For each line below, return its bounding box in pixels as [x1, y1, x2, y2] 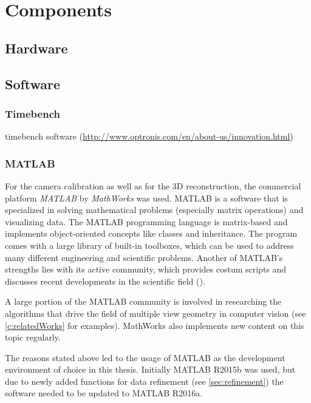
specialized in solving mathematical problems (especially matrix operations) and [5, 203, 304, 216]
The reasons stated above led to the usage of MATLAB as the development [5, 351, 285, 364]
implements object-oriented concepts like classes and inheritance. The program [5, 227, 298, 240]
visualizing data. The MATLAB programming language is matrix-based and [5, 215, 288, 228]
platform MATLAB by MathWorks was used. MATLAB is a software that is [5, 191, 288, 204]
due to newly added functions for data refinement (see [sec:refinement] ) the [5, 374, 284, 387]
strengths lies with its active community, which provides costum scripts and [5, 263, 287, 276]
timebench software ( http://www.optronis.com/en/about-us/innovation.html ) [5, 130, 293, 143]
